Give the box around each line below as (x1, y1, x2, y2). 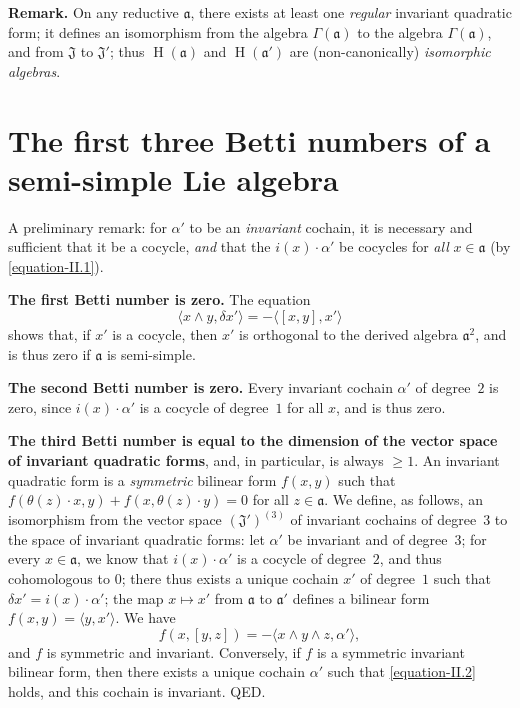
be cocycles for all (339, 236, 449, 257)
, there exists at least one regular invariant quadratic (190, 2, 512, 22)
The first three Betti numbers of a (8, 119, 491, 160)
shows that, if (8, 324, 91, 345)
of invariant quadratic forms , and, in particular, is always (8, 450, 384, 471)
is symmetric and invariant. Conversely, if (46, 641, 301, 662)
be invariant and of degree (287, 528, 448, 549)
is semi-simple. (106, 343, 196, 364)
